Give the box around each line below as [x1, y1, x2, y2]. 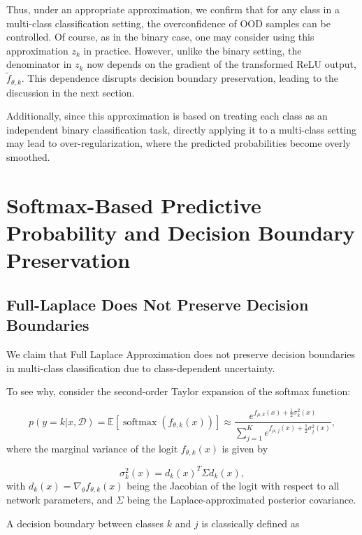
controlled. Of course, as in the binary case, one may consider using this [6, 29, 314, 44]
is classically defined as [201, 515, 300, 530]
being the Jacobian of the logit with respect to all [126, 478, 340, 492]
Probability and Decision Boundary [6, 217, 355, 246]
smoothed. [6, 150, 50, 164]
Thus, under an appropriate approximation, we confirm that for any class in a [6, 2, 340, 16]
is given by [222, 441, 268, 455]
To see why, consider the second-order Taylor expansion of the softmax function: [6, 384, 351, 399]
